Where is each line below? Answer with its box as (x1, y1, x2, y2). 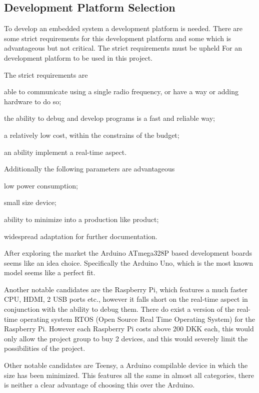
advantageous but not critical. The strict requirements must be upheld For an (4, 43, 242, 53)
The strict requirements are (4, 69, 88, 80)
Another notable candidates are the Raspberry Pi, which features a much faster (4, 284, 248, 294)
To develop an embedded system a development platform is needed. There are (4, 23, 243, 34)
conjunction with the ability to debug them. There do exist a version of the (4, 304, 235, 314)
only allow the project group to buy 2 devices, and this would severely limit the (4, 333, 248, 343)
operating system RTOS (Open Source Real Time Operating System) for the (19, 313, 255, 324)
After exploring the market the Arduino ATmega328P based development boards (4, 248, 252, 258)
